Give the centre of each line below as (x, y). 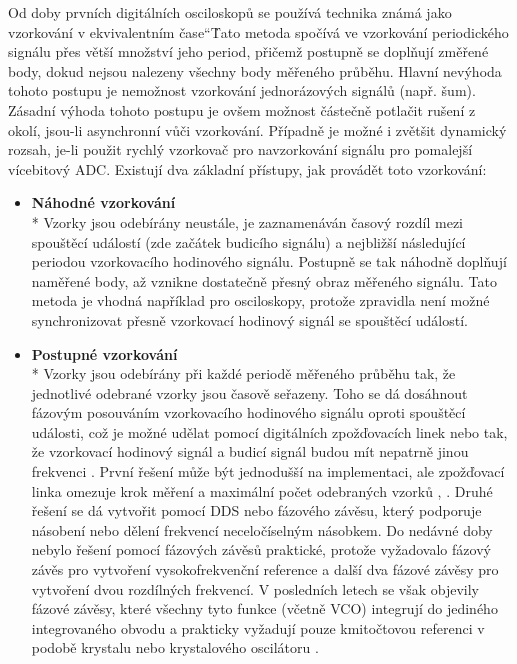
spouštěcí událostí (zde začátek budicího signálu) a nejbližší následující (248, 241)
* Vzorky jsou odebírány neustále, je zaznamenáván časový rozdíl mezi (247, 221)
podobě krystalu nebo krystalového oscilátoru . (175, 647)
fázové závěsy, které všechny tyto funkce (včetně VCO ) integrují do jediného (264, 608)
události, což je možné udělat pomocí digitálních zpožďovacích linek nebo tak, (269, 431)
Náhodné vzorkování (103, 202)
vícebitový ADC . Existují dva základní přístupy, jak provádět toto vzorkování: (247, 168)
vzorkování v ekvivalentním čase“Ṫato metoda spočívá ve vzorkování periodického (258, 31)
